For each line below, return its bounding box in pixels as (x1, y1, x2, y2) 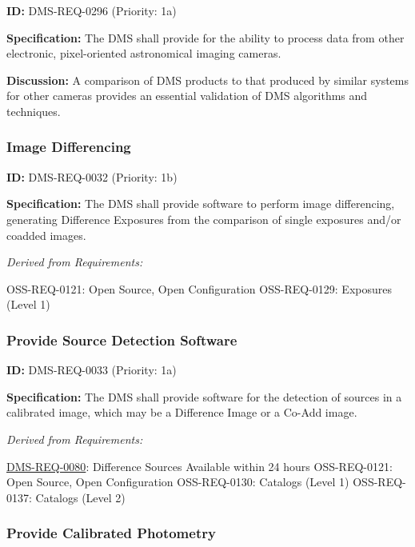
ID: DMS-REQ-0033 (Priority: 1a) (6, 361, 177, 378)
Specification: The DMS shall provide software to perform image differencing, (6, 195, 395, 212)
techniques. (6, 102, 61, 119)
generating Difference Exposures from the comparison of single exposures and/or (6, 210, 401, 227)
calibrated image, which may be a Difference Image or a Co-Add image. (6, 404, 357, 421)
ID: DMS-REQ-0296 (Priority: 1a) (6, 2, 177, 18)
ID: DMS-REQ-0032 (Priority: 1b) (6, 168, 178, 185)
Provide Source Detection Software (6, 329, 237, 349)
